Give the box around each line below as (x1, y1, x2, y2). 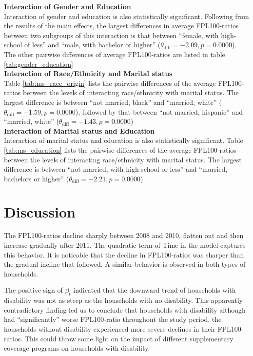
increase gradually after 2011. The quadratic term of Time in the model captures (4, 240, 246, 250)
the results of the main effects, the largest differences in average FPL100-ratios (4, 20, 239, 31)
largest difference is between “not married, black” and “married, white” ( (4, 97, 222, 107)
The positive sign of (4, 285, 63, 295)
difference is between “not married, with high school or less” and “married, (4, 164, 228, 174)
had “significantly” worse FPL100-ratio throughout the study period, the (4, 314, 222, 324)
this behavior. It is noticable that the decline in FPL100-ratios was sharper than (4, 249, 244, 259)
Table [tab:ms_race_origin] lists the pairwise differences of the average (4, 78, 216, 88)
